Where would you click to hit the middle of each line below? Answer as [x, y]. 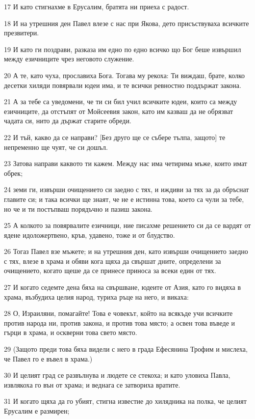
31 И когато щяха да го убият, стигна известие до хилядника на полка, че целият [125, 401]
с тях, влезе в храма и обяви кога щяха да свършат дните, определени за [113, 261]
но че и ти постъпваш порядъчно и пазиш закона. [78, 209]
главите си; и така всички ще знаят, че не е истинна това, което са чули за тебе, [124, 199]
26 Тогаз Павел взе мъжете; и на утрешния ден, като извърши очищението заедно [126, 251]
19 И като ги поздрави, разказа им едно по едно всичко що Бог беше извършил [123, 49]
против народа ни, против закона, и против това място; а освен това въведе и [120, 322]
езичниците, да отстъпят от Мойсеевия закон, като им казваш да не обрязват [119, 111]
